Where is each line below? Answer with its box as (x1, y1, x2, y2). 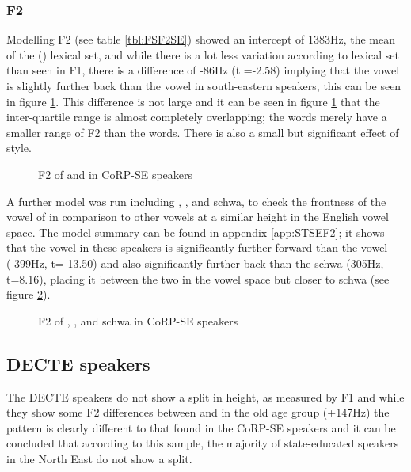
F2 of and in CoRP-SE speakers (38, 166, 193, 182)
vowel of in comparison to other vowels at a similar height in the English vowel (6, 208, 389, 225)
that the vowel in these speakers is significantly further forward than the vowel (6, 239, 388, 256)
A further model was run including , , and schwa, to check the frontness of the (6, 192, 386, 209)
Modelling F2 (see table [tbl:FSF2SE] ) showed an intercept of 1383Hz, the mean (6, 31, 395, 48)
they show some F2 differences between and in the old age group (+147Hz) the (6, 404, 390, 421)
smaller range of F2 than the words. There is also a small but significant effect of (6, 124, 399, 140)
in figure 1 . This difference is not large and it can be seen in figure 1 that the (6, 93, 380, 109)
